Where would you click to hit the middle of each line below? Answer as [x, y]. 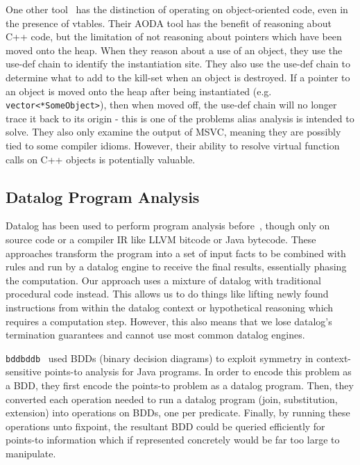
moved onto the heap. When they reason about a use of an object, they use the [174, 50]
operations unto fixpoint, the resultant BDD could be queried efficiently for [165, 426]
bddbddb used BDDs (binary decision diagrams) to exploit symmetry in [160, 358]
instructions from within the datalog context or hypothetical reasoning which [170, 307]
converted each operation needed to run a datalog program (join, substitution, [172, 399]
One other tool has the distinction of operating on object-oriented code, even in [177, 9]
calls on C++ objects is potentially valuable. [101, 159]
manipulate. [31, 453]
